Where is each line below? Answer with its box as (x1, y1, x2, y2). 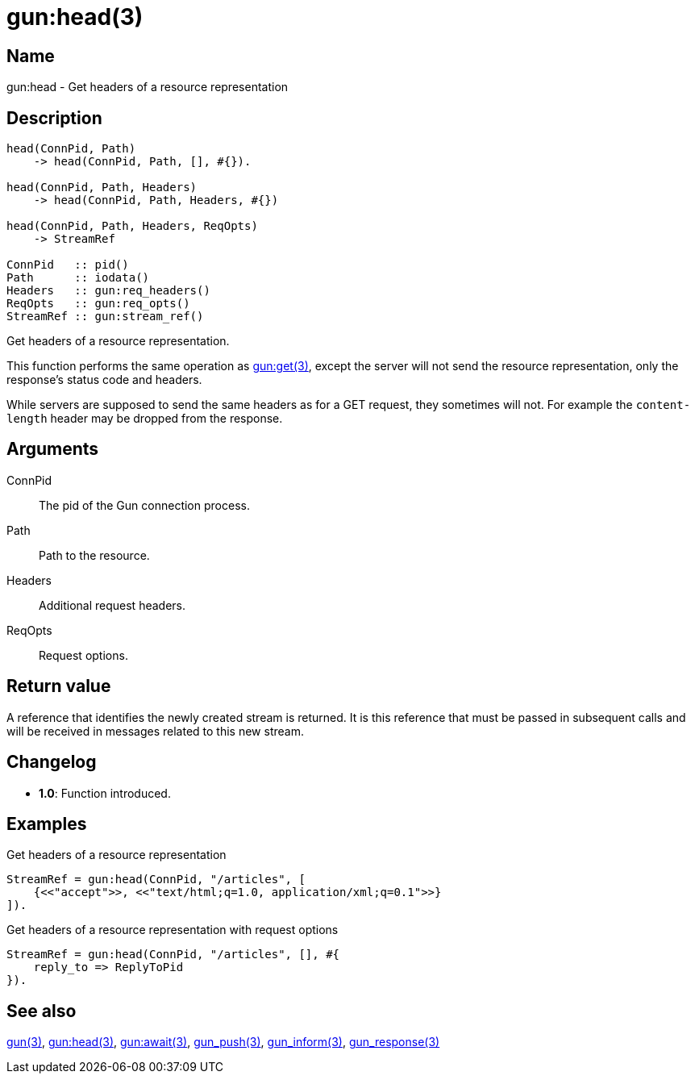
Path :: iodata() (6, 271, 150, 285)
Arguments (6, 439, 99, 460)
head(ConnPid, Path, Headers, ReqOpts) (6, 219, 258, 233)
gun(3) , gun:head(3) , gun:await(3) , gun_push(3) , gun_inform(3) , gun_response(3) (6, 1035, 440, 1049)
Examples (6, 813, 87, 834)
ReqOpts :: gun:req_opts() (6, 297, 190, 311)
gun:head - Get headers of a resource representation (6, 80, 289, 94)
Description (6, 107, 102, 128)
